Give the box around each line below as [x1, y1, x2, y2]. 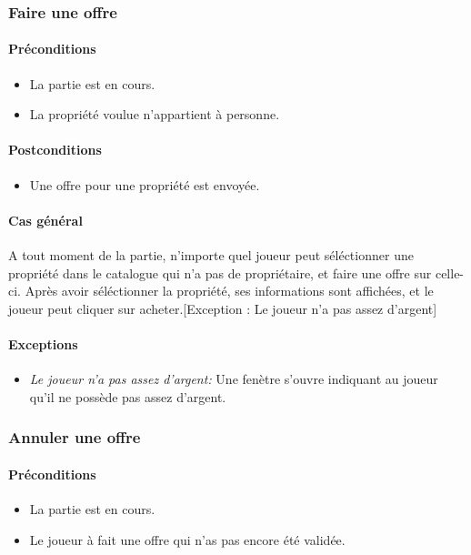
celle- [435, 263, 465, 282]
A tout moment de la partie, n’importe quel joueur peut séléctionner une [8, 246, 414, 265]
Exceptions [8, 334, 78, 353]
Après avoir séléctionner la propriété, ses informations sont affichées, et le [25, 281, 434, 300]
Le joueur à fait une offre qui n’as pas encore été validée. [29, 530, 346, 549]
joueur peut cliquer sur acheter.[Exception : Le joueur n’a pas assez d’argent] [8, 298, 437, 318]
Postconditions [8, 140, 102, 159]
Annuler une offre [8, 426, 141, 449]
